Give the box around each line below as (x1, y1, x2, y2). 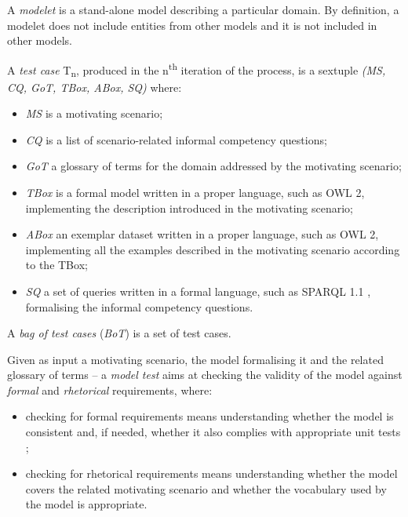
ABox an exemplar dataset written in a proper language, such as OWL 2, (25, 226, 379, 242)
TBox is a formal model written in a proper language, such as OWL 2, (25, 184, 365, 200)
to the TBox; (25, 257, 88, 273)
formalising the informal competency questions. (25, 298, 253, 315)
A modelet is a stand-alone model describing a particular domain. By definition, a (7, 2, 399, 17)
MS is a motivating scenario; (25, 105, 163, 122)
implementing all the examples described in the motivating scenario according (25, 241, 400, 257)
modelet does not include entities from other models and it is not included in (7, 16, 377, 33)
